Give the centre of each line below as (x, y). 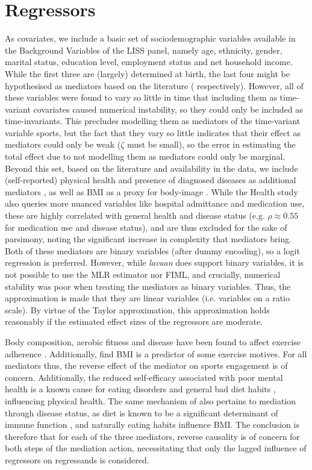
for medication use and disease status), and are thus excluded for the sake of (146, 227)
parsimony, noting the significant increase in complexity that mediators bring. (148, 239)
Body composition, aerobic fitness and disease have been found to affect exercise (153, 341)
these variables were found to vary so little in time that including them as (141, 97)
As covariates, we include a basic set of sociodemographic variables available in (150, 38)
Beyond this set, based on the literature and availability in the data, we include (151, 168)
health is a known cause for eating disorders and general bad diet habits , (140, 389)
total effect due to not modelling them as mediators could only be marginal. (145, 156)
